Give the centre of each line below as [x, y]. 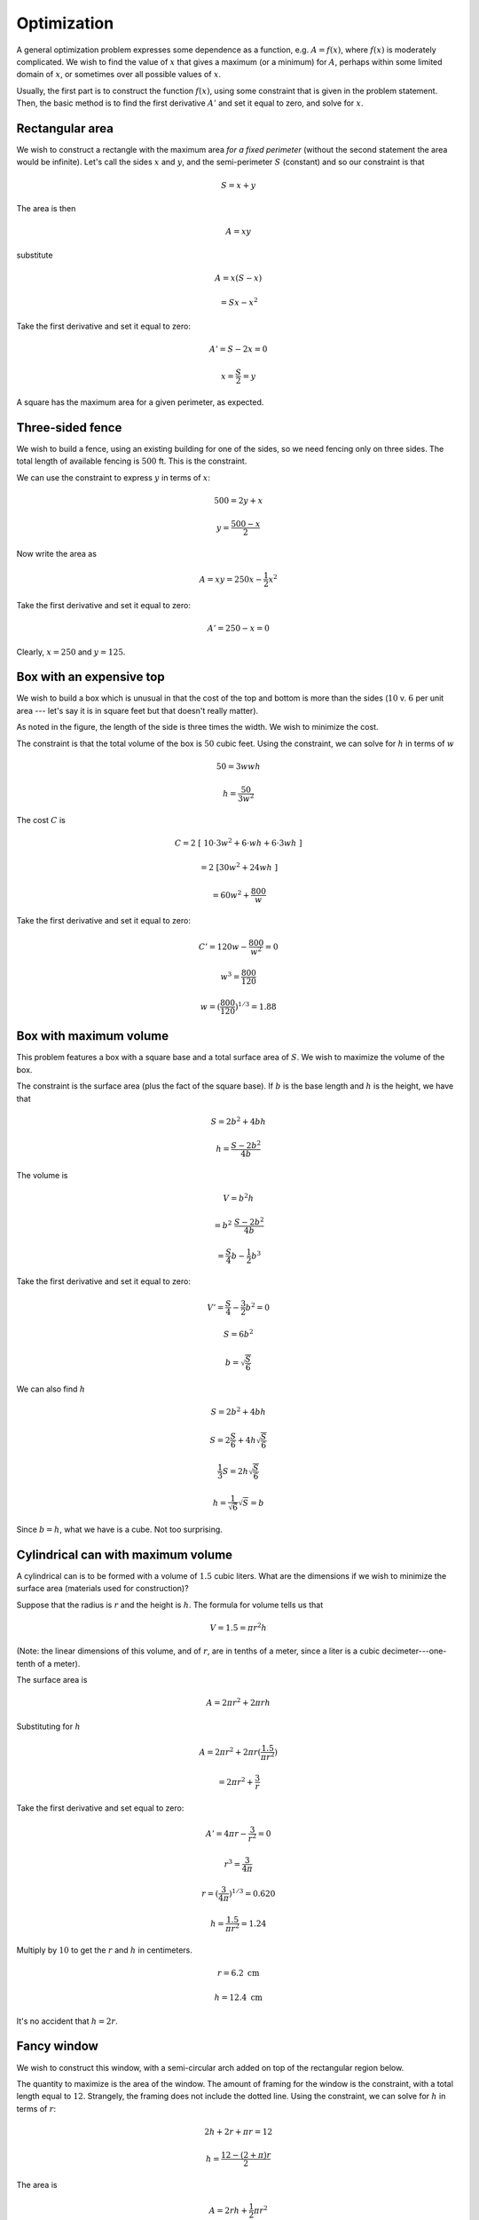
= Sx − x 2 [239, 302]
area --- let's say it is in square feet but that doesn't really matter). [137, 710]
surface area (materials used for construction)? [103, 1589]
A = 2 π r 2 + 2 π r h [238, 1702]
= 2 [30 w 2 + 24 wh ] [239, 867]
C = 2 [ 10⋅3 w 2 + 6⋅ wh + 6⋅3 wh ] [238, 842]
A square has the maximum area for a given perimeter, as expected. [140, 402]
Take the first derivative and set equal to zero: [100, 1808]
